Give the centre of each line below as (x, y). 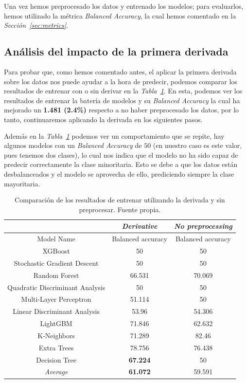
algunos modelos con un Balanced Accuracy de (73, 145)
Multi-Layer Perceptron (56, 299)
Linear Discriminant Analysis (56, 311)
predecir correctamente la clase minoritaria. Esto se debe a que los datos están (121, 164)
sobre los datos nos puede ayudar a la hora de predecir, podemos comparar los (121, 81)
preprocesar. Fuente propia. (120, 209)
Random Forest (56, 275)
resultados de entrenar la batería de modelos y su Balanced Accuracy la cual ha (122, 100)
